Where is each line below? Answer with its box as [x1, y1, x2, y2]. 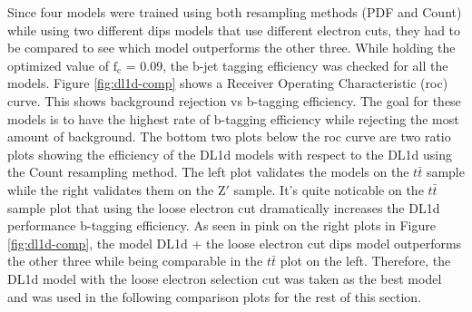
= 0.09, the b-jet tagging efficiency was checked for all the [125, 55, 448, 74]
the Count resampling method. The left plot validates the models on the [7, 162, 409, 181]
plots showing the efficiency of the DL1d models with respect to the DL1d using [7, 144, 452, 163]
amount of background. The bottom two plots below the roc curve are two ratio [7, 127, 451, 146]
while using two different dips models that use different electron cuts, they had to [7, 20, 461, 39]
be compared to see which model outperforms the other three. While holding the [7, 38, 456, 57]
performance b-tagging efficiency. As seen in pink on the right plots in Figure [7, 216, 436, 235]
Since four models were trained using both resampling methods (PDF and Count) [7, 3, 462, 21]
